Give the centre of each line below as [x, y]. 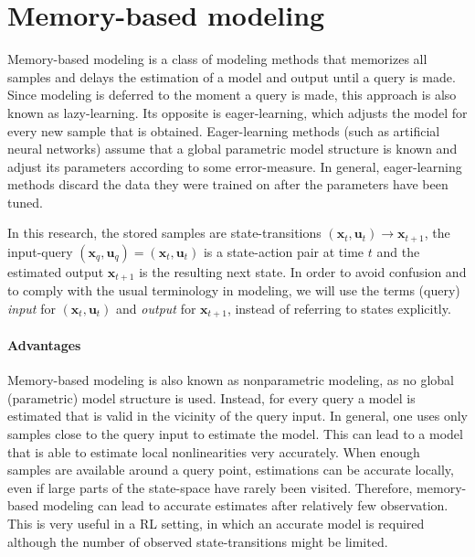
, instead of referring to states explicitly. [339, 308]
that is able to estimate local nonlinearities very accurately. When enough [214, 451]
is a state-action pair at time [284, 251]
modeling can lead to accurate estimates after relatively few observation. [245, 505]
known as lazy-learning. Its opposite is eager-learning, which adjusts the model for [237, 112]
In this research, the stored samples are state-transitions [164, 233]
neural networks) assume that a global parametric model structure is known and [232, 149]
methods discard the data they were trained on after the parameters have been [228, 184]
